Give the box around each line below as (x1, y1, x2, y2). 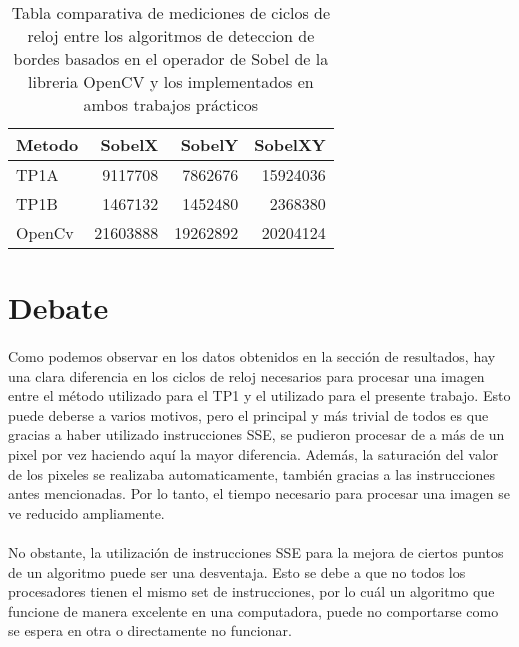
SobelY (180, 133, 239, 156)
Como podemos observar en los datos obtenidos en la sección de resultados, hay (8, 345, 496, 366)
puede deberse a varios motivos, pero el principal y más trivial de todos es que (8, 404, 489, 425)
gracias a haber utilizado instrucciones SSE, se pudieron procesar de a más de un (8, 424, 505, 445)
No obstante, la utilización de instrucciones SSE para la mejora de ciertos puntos (8, 541, 504, 562)
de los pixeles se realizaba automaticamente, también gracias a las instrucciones (8, 463, 496, 484)
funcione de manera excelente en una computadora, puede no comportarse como (8, 600, 499, 621)
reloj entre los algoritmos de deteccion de (27, 24, 315, 47)
